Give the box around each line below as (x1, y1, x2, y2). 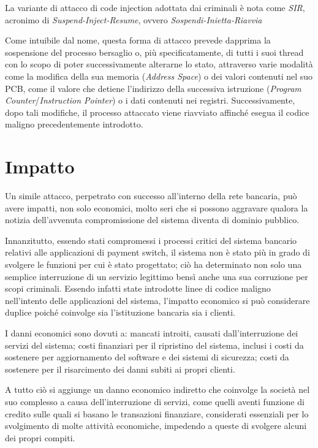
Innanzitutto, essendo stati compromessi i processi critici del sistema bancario (5, 233, 297, 246)
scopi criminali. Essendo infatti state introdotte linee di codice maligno (5, 282, 271, 295)
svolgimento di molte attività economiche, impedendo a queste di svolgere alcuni (5, 419, 307, 432)
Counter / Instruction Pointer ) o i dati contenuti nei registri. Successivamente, (5, 94, 295, 107)
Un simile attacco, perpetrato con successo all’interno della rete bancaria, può (5, 189, 297, 202)
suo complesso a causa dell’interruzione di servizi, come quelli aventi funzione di (5, 395, 305, 408)
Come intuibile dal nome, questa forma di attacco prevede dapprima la (5, 34, 271, 47)
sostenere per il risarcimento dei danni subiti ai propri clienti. (5, 362, 235, 375)
